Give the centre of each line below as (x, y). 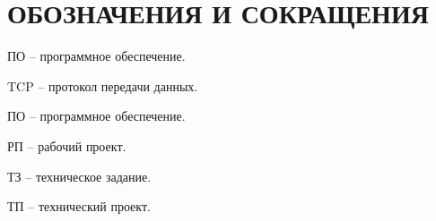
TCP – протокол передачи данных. (103, 85)
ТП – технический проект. (79, 206)
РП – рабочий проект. (67, 145)
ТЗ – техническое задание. (79, 176)
